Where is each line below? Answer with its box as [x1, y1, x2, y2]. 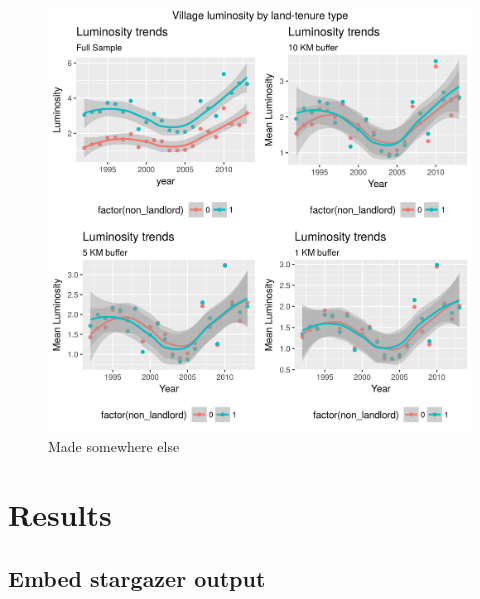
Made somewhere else [48, 435, 180, 456]
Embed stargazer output [8, 562, 266, 593]
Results [8, 494, 112, 535]
